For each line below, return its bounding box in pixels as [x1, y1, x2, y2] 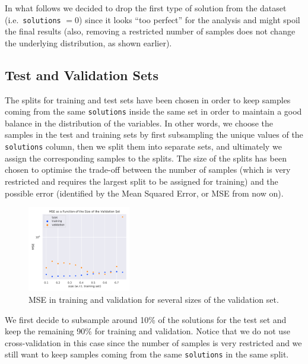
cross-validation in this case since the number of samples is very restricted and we [5, 336, 302, 349]
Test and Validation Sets [5, 65, 158, 84]
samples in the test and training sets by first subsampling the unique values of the [5, 128, 303, 141]
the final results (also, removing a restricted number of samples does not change [5, 25, 296, 37]
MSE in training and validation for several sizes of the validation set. [28, 293, 279, 306]
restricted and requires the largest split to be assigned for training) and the [5, 175, 278, 187]
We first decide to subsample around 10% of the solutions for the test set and [5, 313, 287, 325]
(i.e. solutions [5, 13, 61, 26]
